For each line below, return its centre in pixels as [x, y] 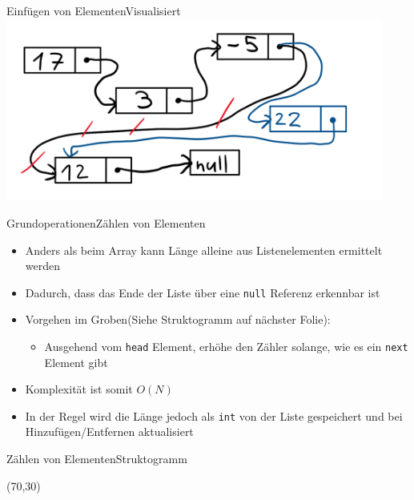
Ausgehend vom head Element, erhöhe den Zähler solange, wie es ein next [226, 346]
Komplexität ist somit [79, 389]
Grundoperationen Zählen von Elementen [106, 222]
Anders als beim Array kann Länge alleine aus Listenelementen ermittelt [204, 250]
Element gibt [76, 362]
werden [43, 266]
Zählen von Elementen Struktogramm [97, 459]
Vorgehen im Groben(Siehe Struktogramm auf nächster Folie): [178, 319]
